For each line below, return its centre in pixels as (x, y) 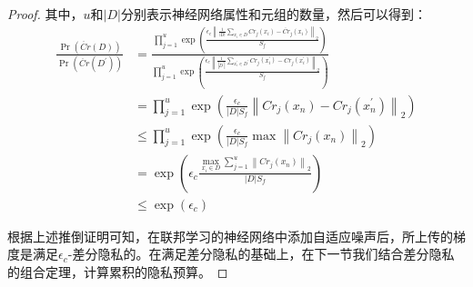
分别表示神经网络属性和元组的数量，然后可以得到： (273, 14)
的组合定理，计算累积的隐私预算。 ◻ (118, 271)
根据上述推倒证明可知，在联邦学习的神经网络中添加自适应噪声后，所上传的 (230, 236)
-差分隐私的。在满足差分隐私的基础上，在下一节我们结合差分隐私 (261, 254)
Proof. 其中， (45, 14)
